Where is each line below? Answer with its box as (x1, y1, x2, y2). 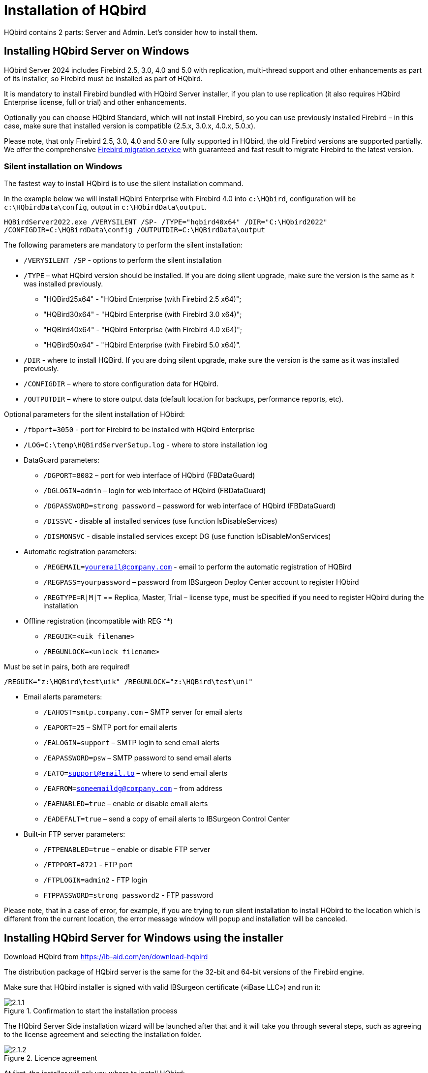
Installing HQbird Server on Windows (4, 45, 189, 58)
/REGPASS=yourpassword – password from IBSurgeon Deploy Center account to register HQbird (43, 578, 359, 587)
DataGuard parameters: (24, 456, 100, 465)
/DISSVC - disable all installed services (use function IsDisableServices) (43, 517, 277, 526)
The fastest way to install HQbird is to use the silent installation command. (4, 179, 244, 188)
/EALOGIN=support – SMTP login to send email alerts (43, 738, 220, 747)
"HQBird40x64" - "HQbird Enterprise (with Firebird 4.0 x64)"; (43, 325, 243, 334)
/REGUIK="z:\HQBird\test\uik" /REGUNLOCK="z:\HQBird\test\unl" (4, 678, 253, 686)
